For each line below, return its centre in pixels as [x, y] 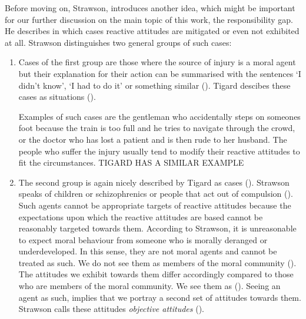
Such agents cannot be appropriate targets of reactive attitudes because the [155, 205]
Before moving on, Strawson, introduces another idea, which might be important [150, 8]
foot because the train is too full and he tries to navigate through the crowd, [157, 128]
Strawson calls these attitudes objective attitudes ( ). [111, 309]
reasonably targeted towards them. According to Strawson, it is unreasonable [157, 228]
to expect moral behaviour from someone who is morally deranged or [143, 239]
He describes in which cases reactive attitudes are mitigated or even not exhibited [152, 31]
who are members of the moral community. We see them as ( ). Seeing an [149, 286]
